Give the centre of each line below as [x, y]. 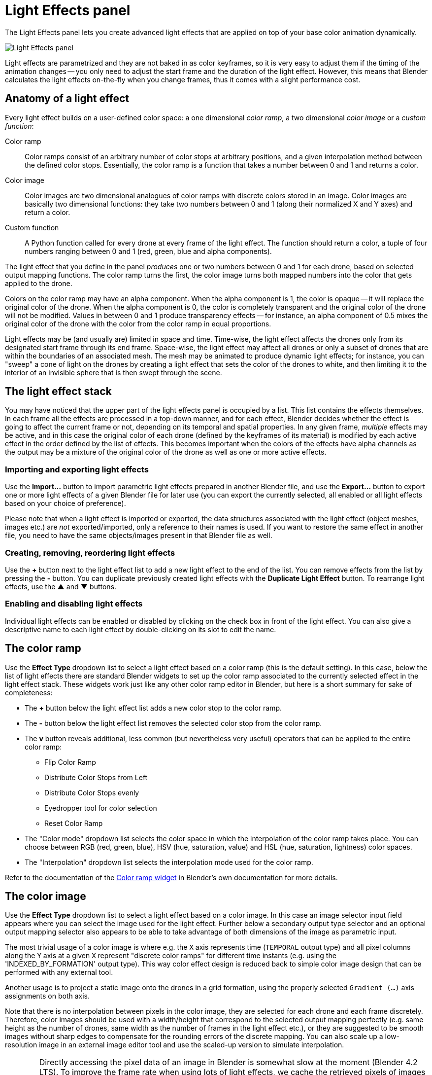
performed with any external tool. [59, 972]
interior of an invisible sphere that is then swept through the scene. [114, 372]
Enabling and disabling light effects [74, 604]
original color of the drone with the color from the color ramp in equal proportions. [138, 323]
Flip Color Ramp [70, 762]
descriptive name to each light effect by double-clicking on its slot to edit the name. [141, 629]
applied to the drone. [39, 283]
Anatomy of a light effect [67, 99]
